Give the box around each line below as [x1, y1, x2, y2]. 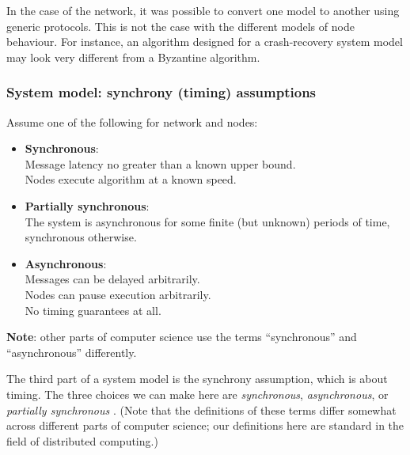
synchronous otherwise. [25, 229, 137, 245]
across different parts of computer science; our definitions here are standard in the [6, 417, 404, 434]
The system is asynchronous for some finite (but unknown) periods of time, [25, 213, 390, 229]
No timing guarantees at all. [25, 301, 161, 318]
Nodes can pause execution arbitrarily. [25, 286, 211, 302]
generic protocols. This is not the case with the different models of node [6, 17, 355, 34]
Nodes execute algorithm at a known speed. [25, 171, 237, 188]
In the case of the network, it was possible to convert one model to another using [6, 2, 400, 18]
